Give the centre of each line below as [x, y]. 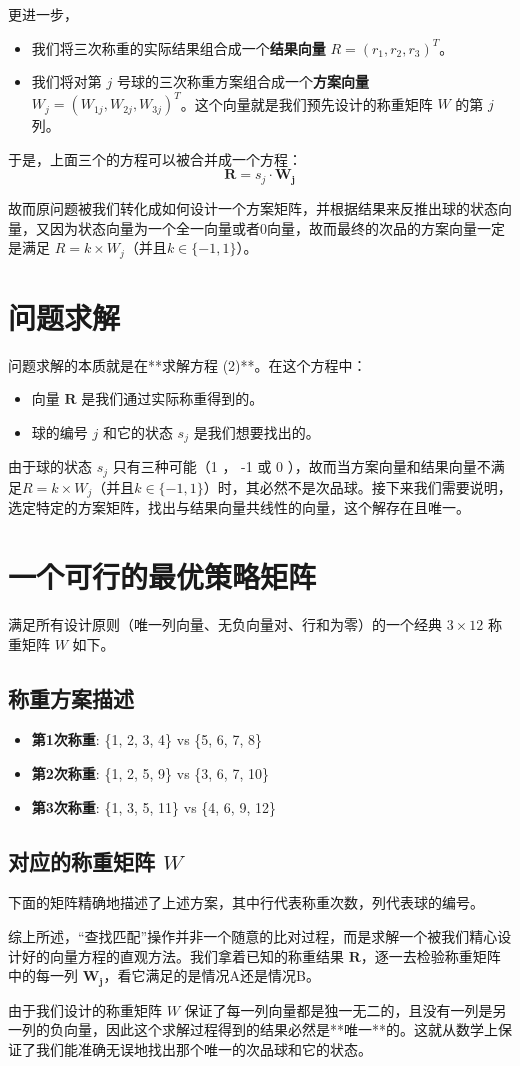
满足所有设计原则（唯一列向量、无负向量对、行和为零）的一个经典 [225, 623]
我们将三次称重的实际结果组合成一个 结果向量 [178, 47]
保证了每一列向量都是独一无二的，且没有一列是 [338, 1009]
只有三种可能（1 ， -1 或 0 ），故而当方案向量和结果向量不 [301, 466]
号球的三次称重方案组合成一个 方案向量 [242, 81]
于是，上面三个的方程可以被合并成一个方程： [155, 158]
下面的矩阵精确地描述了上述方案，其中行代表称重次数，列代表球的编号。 [246, 902]
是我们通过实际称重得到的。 [172, 398]
